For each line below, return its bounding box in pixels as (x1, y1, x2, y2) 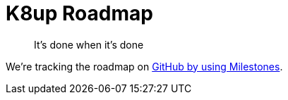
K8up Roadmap (6, 1, 153, 25)
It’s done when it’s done (34, 38, 144, 51)
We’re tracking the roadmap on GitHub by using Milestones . (6, 60, 283, 73)
